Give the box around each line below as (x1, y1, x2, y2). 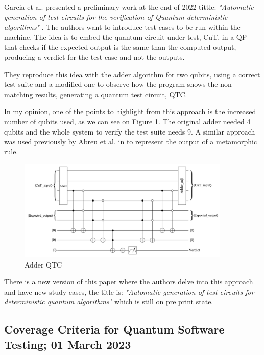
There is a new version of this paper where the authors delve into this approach (4, 276, 253, 287)
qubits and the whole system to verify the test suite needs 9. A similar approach (4, 126, 255, 137)
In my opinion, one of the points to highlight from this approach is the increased (4, 106, 256, 117)
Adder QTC (25, 259, 62, 270)
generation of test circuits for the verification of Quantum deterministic (4, 11, 228, 22)
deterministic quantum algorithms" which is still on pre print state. (4, 296, 213, 307)
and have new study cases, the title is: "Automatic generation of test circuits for (4, 286, 254, 297)
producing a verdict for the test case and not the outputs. (4, 51, 185, 62)
